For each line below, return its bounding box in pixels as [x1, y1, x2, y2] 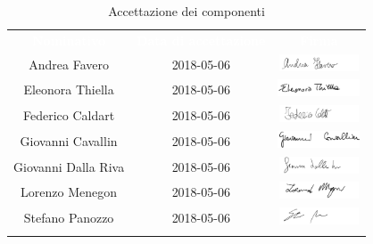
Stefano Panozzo [23, 208, 114, 227]
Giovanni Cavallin [20, 131, 118, 150]
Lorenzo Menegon [21, 183, 118, 201]
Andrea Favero [29, 54, 109, 73]
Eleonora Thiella [23, 80, 114, 99]
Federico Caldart [23, 106, 115, 125]
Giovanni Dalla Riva [13, 157, 125, 175]
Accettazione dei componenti [108, 2, 265, 20]
